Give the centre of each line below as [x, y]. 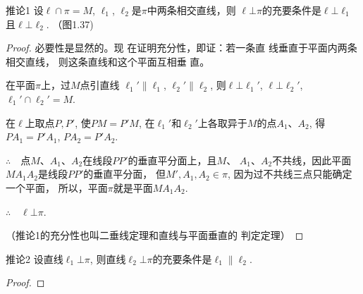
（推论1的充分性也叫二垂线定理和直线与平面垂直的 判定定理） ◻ [155, 235]
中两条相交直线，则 [191, 10]
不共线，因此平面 [312, 160]
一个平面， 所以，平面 [57, 187]
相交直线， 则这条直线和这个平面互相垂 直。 [108, 61]
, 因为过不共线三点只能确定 [290, 174]
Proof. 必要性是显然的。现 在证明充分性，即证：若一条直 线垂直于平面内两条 [181, 48]
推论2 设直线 [35, 258]
